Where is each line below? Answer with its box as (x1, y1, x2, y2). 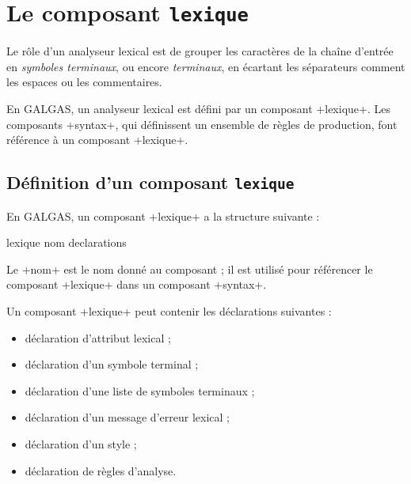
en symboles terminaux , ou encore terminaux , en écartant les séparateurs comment (6, 58, 405, 74)
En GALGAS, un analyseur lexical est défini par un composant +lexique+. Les (6, 100, 390, 117)
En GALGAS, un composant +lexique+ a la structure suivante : (6, 207, 320, 224)
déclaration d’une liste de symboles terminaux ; (25, 382, 255, 399)
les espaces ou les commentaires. (6, 74, 162, 90)
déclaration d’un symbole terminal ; (25, 356, 199, 372)
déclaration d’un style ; (25, 435, 137, 452)
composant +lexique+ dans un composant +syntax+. (6, 276, 267, 293)
